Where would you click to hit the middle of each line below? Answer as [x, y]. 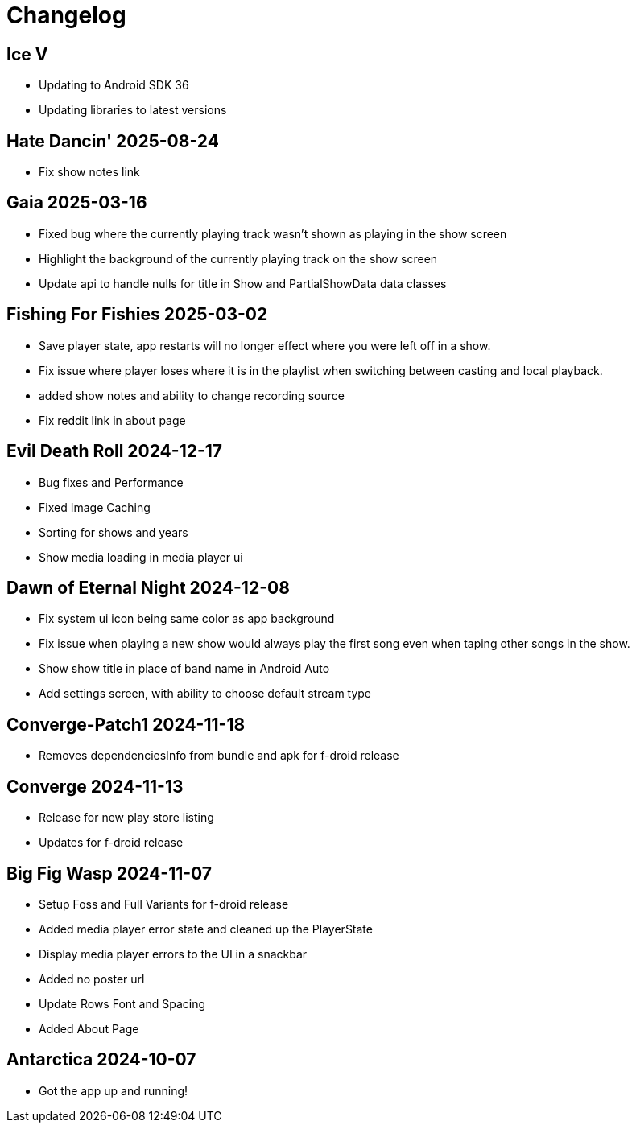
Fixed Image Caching [95, 507]
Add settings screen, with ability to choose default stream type [205, 694]
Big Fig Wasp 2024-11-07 [109, 873]
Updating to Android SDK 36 [114, 85]
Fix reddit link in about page [112, 420]
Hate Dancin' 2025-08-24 [113, 141]
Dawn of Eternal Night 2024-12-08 [148, 587]
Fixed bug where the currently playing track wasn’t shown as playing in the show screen [273, 233]
